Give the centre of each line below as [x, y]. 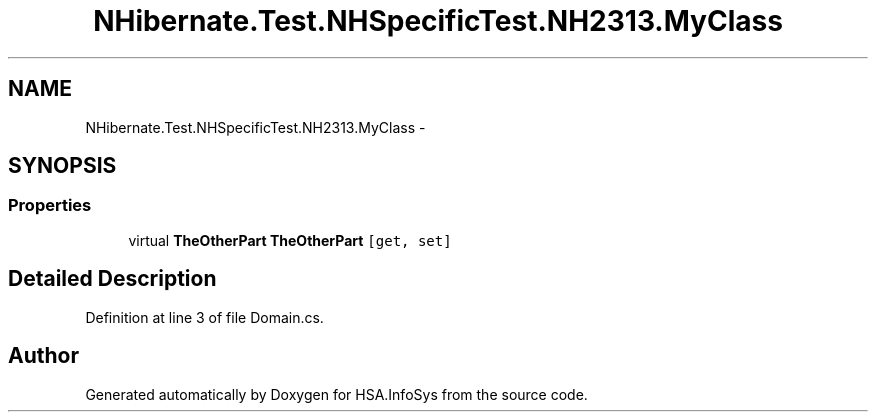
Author [43, 356]
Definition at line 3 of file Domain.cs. [204, 317]
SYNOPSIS [62, 166]
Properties [50, 205]
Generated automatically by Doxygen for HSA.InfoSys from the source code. [336, 394]
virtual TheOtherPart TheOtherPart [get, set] [290, 240]
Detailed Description [112, 279]
